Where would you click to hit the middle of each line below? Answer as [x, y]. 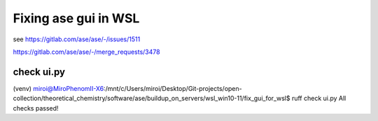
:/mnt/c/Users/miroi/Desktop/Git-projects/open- [173, 88]
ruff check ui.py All [319, 99]
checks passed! [36, 108]
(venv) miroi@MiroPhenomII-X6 [58, 88]
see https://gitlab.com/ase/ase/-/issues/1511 [77, 39]
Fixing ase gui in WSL [76, 18]
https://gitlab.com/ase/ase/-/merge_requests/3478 [86, 52]
